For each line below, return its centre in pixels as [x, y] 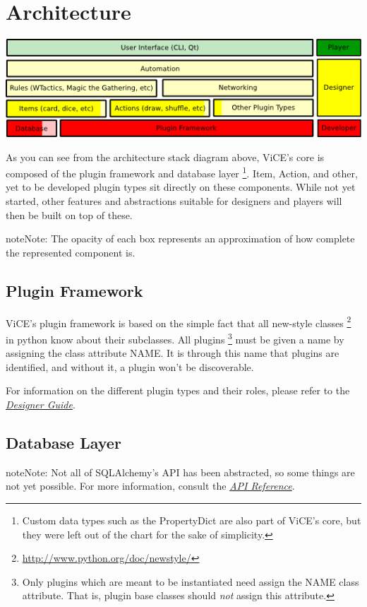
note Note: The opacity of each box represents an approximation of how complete [180, 238]
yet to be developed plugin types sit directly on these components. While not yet [181, 187]
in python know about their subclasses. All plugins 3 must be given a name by [175, 338]
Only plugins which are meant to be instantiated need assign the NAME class [191, 581]
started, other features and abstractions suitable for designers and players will [174, 201]
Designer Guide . [41, 404]
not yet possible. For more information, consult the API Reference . [150, 486]
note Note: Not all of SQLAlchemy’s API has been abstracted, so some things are [180, 472]
